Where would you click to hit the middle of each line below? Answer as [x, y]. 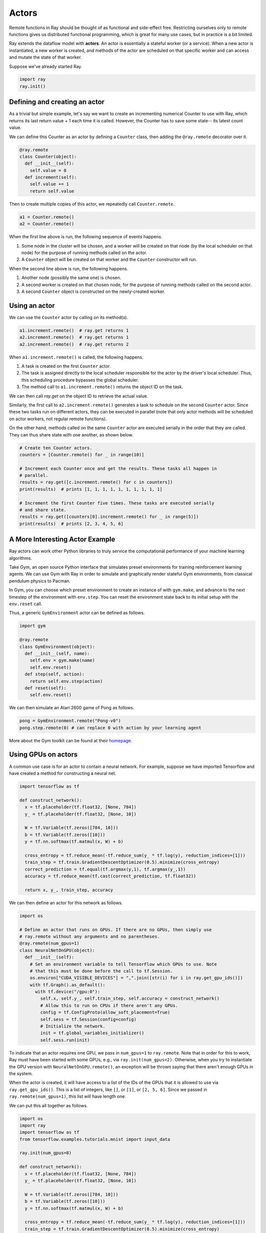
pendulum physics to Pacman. [40, 581]
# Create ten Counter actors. [56, 448]
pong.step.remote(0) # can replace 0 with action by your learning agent [110, 728]
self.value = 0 [48, 170]
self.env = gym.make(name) [63, 660]
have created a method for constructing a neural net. [63, 773]
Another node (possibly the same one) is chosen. [71, 278]
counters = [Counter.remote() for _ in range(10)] [82, 454]
